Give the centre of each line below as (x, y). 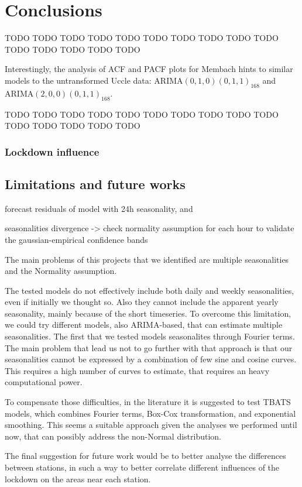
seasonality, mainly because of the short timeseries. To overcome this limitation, (148, 313)
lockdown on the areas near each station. (78, 479)
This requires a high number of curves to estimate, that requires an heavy (137, 370)
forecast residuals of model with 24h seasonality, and (99, 208)
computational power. (44, 382)
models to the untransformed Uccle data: (78, 80)
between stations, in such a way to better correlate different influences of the (142, 467)
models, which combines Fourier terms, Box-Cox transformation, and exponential (150, 413)
